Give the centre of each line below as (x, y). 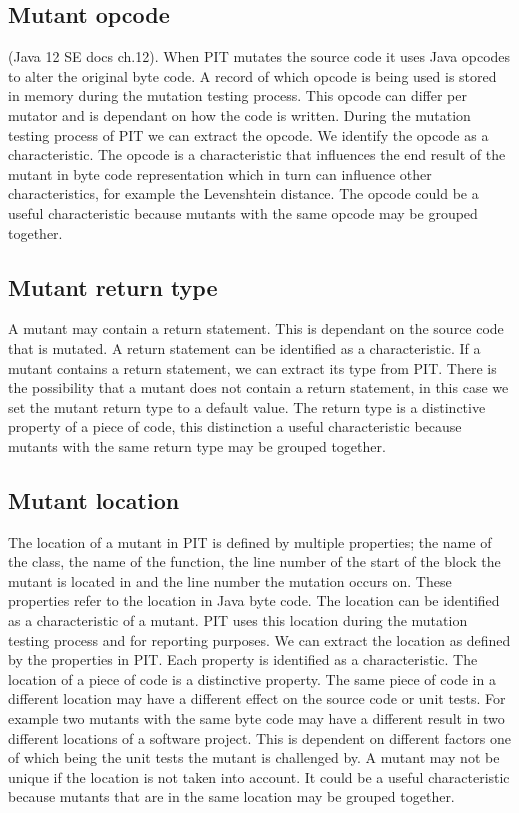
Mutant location (94, 499)
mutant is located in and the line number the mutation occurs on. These (230, 580)
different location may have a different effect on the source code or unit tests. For (257, 698)
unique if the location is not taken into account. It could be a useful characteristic (259, 776)
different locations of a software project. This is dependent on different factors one (260, 737)
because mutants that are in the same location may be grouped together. (231, 796)
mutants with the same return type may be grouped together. (197, 445)
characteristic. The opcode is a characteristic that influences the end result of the (257, 154)
